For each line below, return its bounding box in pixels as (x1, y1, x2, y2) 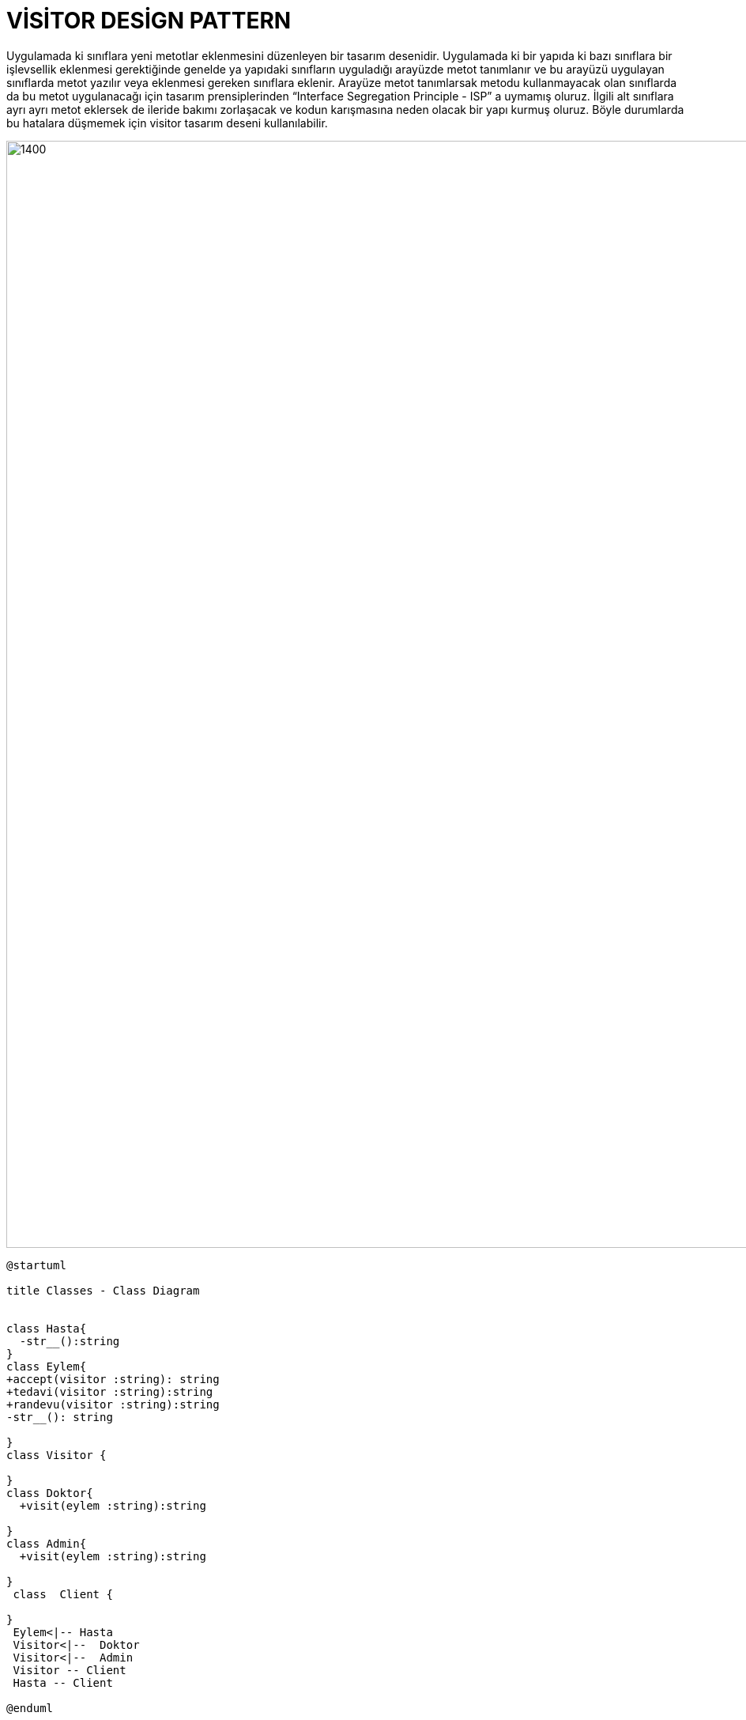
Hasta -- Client (13, 1676, 113, 1689)
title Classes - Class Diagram (6, 1283, 200, 1297)
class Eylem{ (6, 1359, 87, 1373)
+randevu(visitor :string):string (6, 1397, 220, 1411)
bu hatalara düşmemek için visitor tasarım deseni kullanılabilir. (6, 115, 328, 130)
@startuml (6, 1258, 66, 1272)
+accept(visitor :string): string (6, 1372, 220, 1385)
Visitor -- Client (13, 1663, 126, 1677)
